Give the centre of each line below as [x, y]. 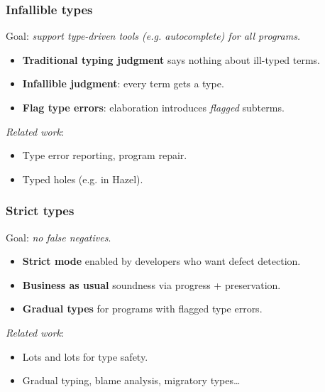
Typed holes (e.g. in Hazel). [83, 179]
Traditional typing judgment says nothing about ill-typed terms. [171, 59]
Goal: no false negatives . [59, 237]
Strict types [40, 211]
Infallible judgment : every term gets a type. [123, 83]
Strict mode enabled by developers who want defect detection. [161, 261]
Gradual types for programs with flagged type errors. [142, 309]
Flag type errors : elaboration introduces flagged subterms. [153, 107]
